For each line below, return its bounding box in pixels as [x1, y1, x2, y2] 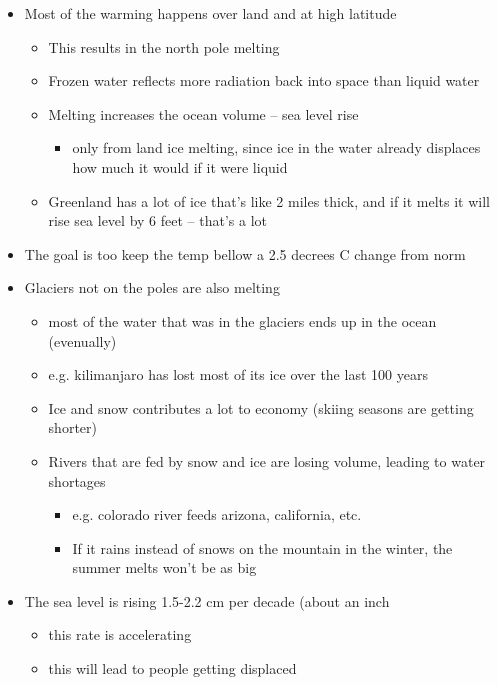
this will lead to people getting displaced [48, 658, 297, 679]
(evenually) [48, 330, 117, 351]
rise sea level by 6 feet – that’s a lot [48, 210, 267, 231]
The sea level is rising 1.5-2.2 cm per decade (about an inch [24, 590, 390, 611]
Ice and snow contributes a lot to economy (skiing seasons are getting [48, 397, 474, 418]
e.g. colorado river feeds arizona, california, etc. [72, 504, 362, 525]
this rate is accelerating [48, 624, 192, 645]
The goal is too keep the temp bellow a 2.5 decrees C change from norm [24, 243, 466, 264]
